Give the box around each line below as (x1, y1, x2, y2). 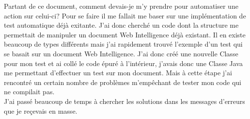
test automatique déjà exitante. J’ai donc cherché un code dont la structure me (4, 20, 239, 30)
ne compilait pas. (4, 86, 55, 97)
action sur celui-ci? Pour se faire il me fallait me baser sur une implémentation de (4, 10, 246, 20)
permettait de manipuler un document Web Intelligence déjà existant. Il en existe (4, 29, 246, 39)
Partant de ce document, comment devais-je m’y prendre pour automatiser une (4, 1, 238, 11)
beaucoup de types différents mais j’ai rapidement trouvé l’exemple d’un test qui (4, 39, 243, 49)
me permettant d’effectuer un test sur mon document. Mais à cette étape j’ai (4, 68, 232, 78)
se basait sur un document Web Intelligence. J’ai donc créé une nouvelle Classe (4, 48, 238, 58)
